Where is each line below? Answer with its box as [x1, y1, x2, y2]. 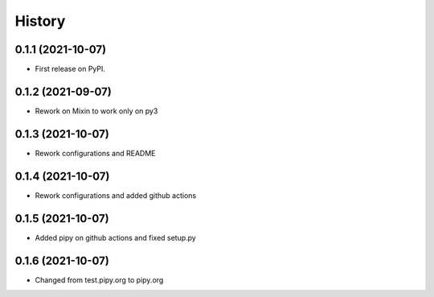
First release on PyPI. [35, 64, 106, 74]
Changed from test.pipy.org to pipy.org [35, 274, 164, 285]
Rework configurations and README [35, 148, 156, 158]
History [14, 12, 66, 30]
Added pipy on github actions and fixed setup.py [35, 233, 196, 242]
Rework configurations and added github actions [35, 190, 197, 200]
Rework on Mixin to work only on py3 [35, 105, 158, 116]
